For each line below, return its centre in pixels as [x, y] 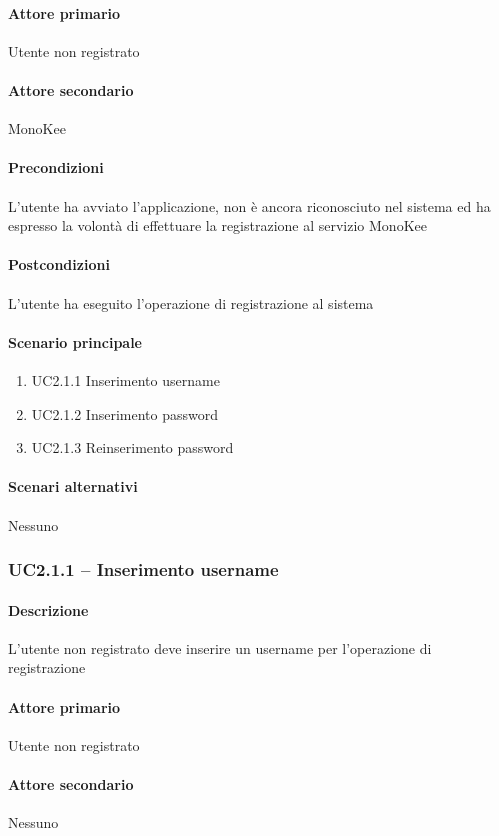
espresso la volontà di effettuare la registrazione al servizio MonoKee [217, 225]
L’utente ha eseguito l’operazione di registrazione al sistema [191, 302]
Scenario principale [75, 341]
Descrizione [48, 609]
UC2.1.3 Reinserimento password [132, 447]
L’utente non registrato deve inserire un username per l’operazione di [220, 647]
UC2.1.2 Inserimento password [124, 413]
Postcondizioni [59, 264]
